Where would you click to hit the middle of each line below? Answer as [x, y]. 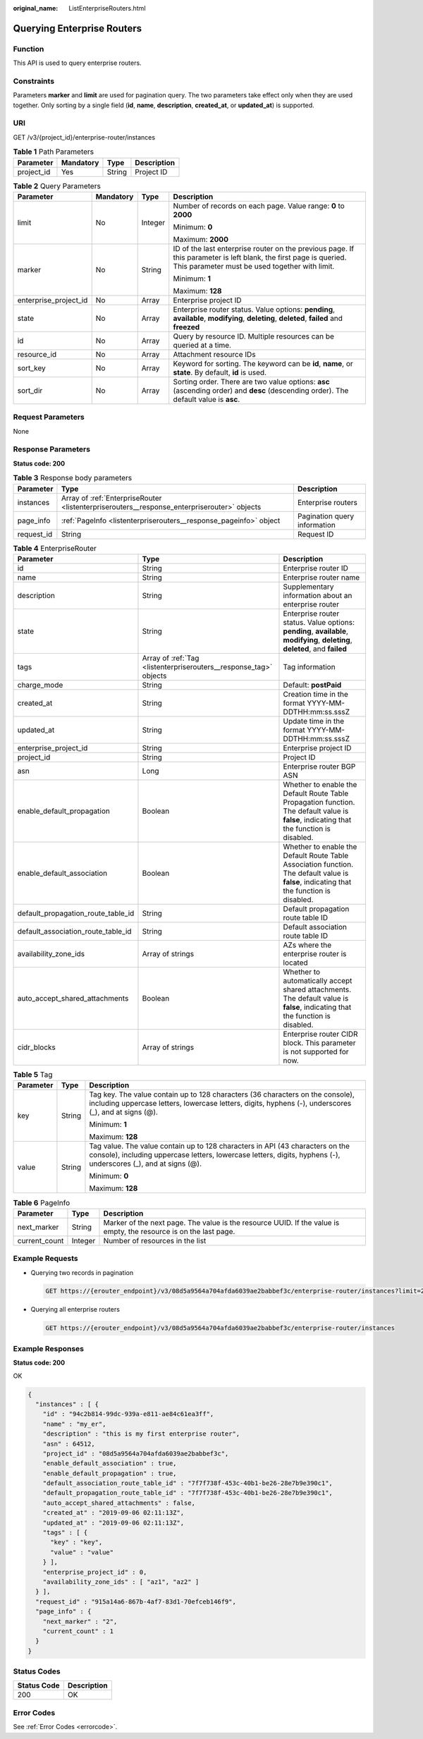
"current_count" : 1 [78, 1631]
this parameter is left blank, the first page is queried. [260, 257]
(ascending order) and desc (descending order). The [261, 390]
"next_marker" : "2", [80, 1621]
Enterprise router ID [316, 568]
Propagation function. [319, 802]
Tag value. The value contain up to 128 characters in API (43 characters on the [220, 1146]
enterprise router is [315, 954]
